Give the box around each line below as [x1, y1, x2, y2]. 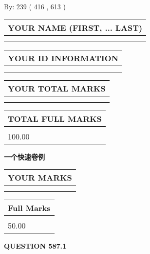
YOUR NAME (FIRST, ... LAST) [8, 22, 143, 33]
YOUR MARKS [8, 172, 72, 184]
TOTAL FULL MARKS [8, 113, 102, 124]
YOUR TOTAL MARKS [8, 82, 106, 94]
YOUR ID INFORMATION [8, 52, 118, 64]
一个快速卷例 [4, 151, 45, 162]
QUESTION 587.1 [4, 241, 67, 251]
